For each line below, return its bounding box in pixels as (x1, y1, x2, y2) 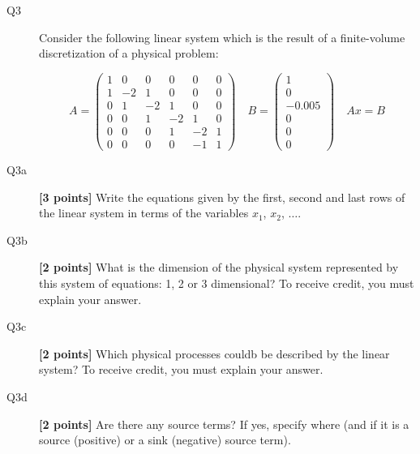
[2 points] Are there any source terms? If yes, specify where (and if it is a (39, 415, 409, 432)
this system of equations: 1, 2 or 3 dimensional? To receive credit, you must (39, 275, 414, 291)
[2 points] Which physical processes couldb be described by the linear (39, 345, 390, 362)
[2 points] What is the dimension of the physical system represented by (39, 259, 399, 276)
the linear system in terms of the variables (39, 204, 249, 221)
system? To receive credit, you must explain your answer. (39, 361, 324, 378)
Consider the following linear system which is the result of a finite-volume (39, 28, 405, 45)
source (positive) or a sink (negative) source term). (39, 431, 291, 448)
